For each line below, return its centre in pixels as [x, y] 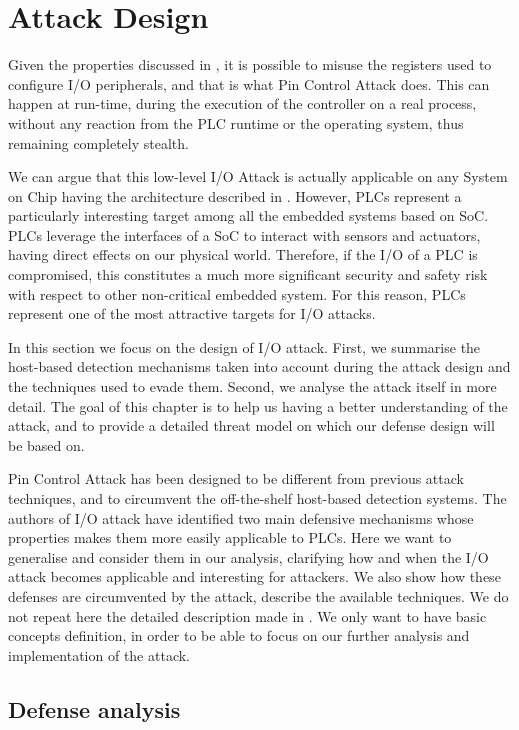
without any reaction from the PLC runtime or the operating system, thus [236, 122]
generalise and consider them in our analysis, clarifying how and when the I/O [248, 556]
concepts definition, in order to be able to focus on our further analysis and [239, 635]
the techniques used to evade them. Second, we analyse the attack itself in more [252, 386]
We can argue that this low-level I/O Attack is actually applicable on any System [258, 176]
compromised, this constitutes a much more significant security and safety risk [248, 274]
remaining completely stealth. [98, 142]
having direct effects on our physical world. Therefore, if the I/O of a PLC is [243, 254]
